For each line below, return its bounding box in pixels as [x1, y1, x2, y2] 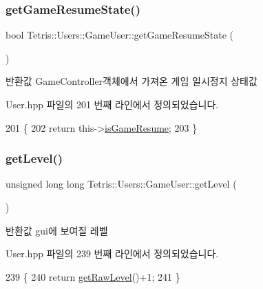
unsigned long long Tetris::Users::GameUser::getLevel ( [6, 177, 237, 191]
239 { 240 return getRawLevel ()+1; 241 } [6, 269, 180, 283]
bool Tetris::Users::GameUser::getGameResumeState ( [6, 28, 234, 42]
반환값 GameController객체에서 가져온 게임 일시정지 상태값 [6, 74, 257, 88]
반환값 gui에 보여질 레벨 [6, 223, 108, 237]
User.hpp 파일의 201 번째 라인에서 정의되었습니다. [6, 97, 219, 111]
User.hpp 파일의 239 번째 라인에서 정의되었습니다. [6, 246, 219, 261]
